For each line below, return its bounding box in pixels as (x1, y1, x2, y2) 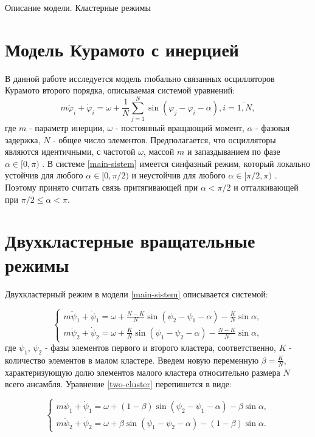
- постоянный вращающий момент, (115, 121, 244, 134)
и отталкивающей (234, 181, 299, 193)
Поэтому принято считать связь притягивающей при (5, 181, 198, 193)
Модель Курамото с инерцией (5, 36, 239, 61)
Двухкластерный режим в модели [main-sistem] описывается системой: (5, 287, 268, 300)
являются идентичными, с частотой (5, 145, 136, 158)
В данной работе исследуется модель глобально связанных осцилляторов (5, 72, 275, 84)
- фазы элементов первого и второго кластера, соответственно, (44, 341, 276, 354)
